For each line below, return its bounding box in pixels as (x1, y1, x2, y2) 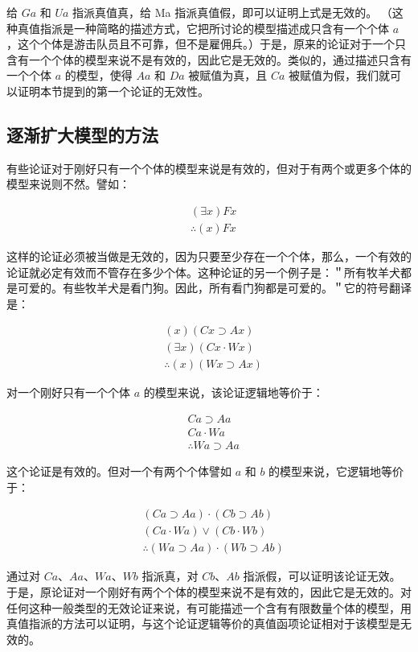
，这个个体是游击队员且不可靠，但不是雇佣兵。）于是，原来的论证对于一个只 (6, 35, 406, 52)
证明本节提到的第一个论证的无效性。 (17, 82, 209, 99)
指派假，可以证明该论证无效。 (243, 567, 401, 584)
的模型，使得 (64, 67, 133, 84)
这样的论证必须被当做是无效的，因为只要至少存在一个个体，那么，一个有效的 (6, 248, 412, 265)
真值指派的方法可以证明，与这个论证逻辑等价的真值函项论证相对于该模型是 (6, 615, 400, 632)
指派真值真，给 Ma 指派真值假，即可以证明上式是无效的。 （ (72, 4, 392, 20)
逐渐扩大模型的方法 (6, 122, 158, 146)
